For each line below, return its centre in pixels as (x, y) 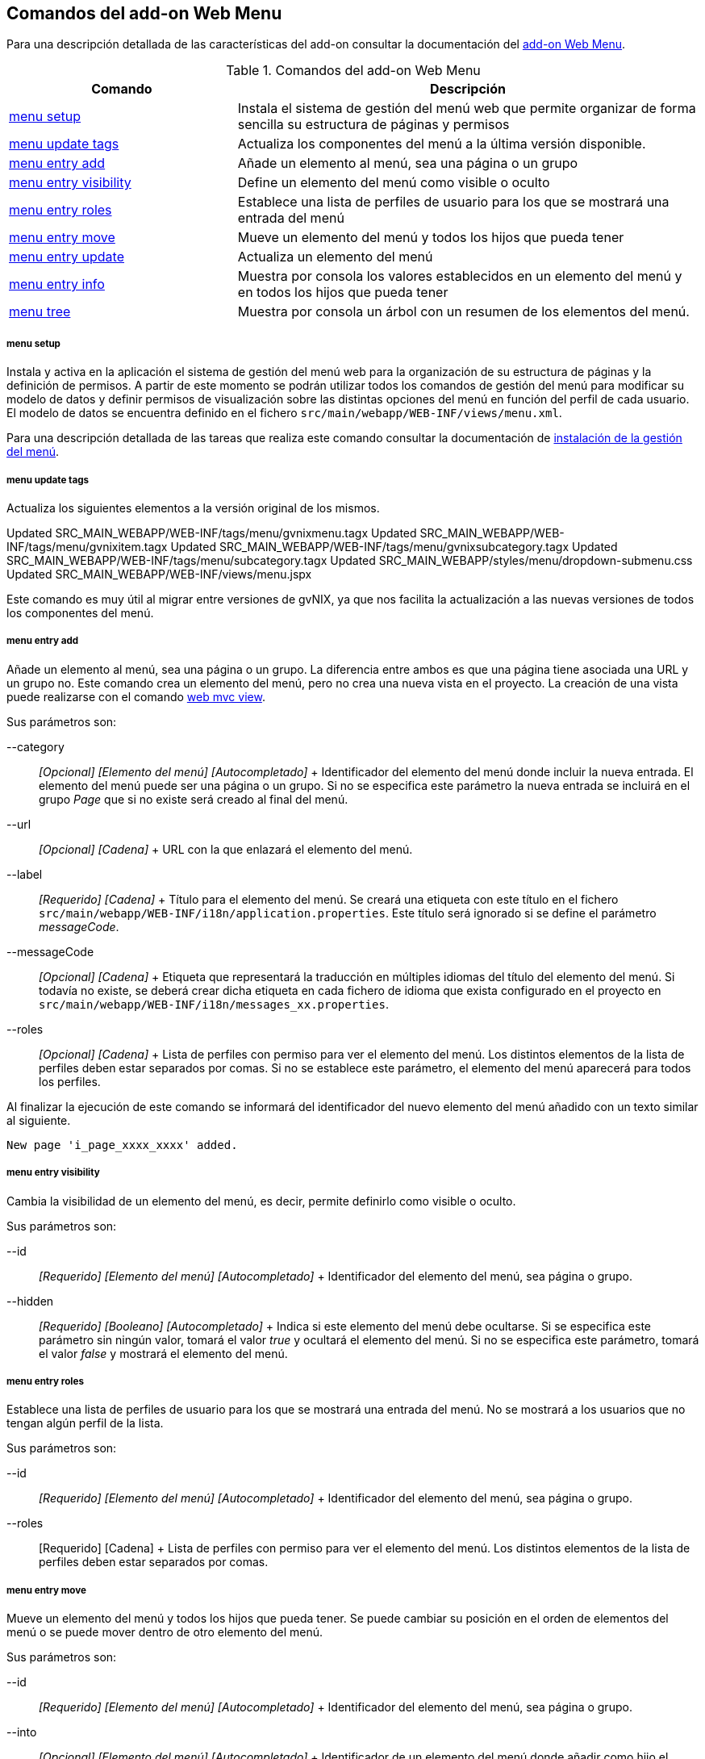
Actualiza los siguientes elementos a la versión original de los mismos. (193, 508)
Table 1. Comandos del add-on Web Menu (353, 71)
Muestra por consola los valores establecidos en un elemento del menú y (460, 276)
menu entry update (67, 257)
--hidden (30, 1301)
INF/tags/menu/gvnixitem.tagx (87, 546)
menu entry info (57, 284)
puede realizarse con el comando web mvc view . (136, 696)
